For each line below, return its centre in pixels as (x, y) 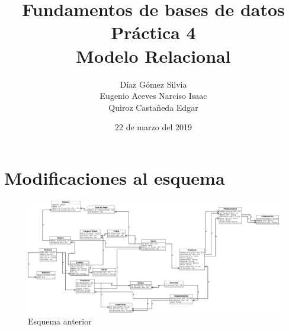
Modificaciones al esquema (115, 177)
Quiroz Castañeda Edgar (153, 107)
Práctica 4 (153, 32)
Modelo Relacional (153, 55)
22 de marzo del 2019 (153, 127)
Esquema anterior (60, 321)
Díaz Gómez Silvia (153, 84)
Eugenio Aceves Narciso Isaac (153, 96)
